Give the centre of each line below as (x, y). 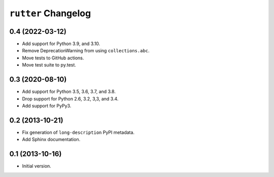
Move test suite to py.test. (49, 65)
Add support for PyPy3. (47, 105)
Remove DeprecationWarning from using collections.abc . (86, 51)
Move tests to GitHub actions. (53, 58)
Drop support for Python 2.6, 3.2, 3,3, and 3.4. (70, 98)
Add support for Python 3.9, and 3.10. (61, 44)
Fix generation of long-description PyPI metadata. (78, 132)
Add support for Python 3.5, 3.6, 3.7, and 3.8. (69, 92)
